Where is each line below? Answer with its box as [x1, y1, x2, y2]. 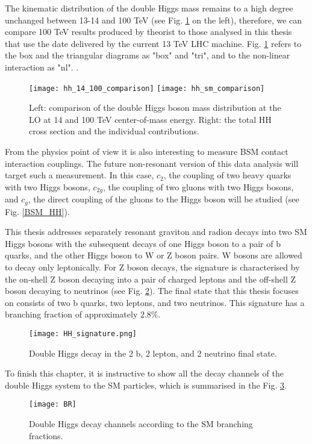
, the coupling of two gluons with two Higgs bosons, [102, 180, 294, 193]
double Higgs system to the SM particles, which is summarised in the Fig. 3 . [5, 378, 287, 391]
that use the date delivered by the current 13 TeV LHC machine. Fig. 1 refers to [5, 37, 302, 49]
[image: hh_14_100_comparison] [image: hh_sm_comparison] [29, 84, 265, 93]
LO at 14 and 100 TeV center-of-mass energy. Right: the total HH [29, 113, 272, 125]
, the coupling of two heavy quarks [163, 169, 292, 181]
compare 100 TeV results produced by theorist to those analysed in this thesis [5, 25, 292, 38]
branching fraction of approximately [5, 308, 138, 320]
